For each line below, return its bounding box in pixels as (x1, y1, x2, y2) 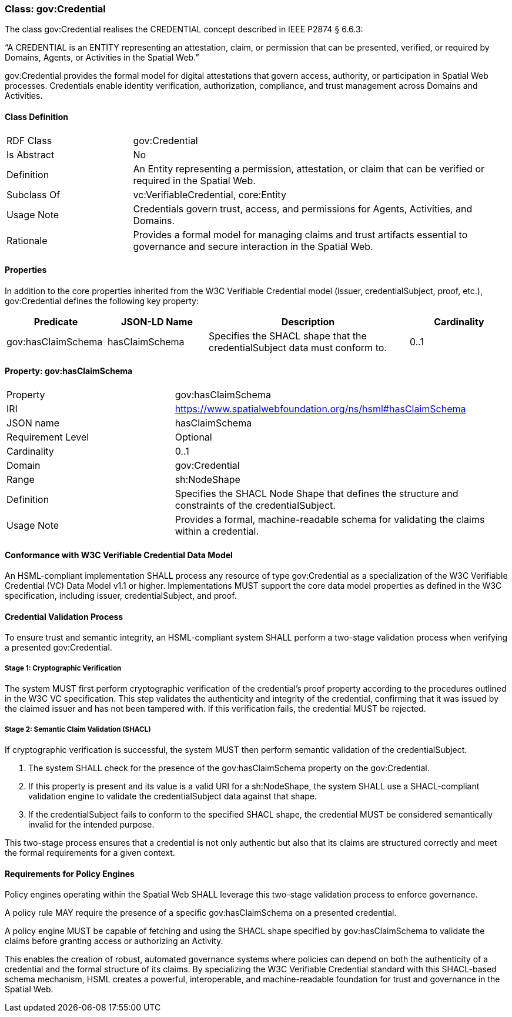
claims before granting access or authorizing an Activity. (5, 936, 223, 946)
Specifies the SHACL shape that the (209, 329, 367, 342)
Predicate (34, 315, 78, 328)
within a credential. (175, 525, 259, 538)
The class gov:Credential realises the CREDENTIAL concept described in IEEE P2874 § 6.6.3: (5, 24, 363, 35)
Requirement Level (6, 431, 89, 444)
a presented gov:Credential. (5, 642, 112, 653)
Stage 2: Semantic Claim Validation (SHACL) (5, 725, 151, 733)
